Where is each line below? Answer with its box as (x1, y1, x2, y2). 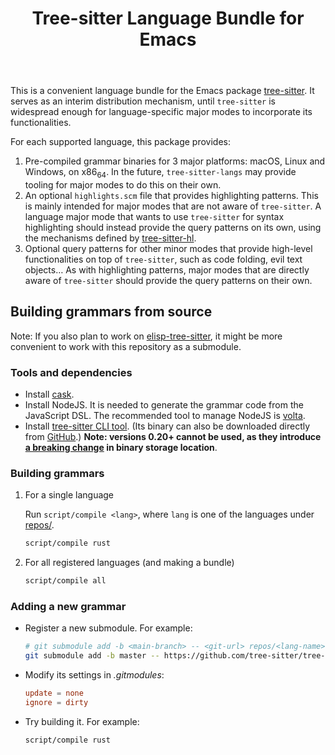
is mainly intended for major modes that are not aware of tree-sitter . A (24, 200, 322, 212)
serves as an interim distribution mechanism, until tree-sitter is (10, 95, 276, 107)
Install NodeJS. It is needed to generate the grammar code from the (24, 399, 304, 411)
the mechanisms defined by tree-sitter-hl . (24, 232, 197, 244)
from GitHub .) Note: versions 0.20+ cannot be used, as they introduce (24, 431, 322, 443)
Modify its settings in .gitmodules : (24, 669, 165, 681)
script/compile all (24, 576, 107, 586)
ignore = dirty (24, 698, 89, 708)
